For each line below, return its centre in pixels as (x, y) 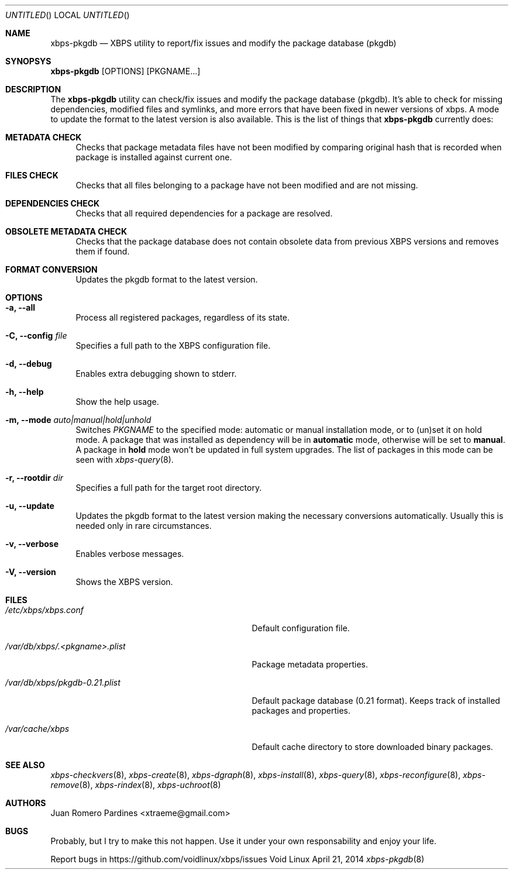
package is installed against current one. (154, 157)
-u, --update (30, 506)
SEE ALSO (25, 765)
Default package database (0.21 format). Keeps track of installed (376, 701)
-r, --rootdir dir (35, 478)
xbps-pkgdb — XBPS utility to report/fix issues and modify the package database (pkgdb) (223, 43)
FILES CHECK (32, 175)
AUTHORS (26, 803)
